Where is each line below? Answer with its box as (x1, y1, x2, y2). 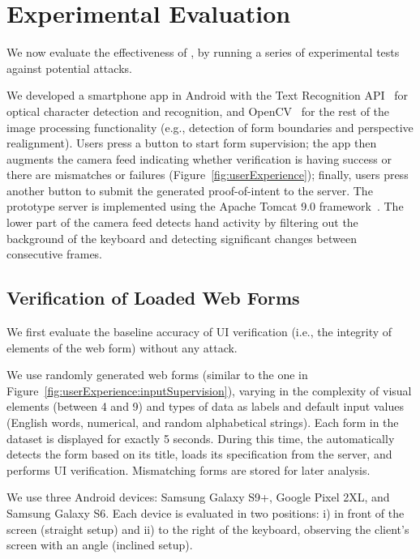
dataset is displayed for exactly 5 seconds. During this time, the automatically (6, 429, 395, 446)
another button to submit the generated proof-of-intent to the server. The (6, 181, 373, 198)
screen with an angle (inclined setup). (6, 536, 193, 553)
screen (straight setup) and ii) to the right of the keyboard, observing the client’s (6, 520, 409, 537)
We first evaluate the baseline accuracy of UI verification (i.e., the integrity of (6, 323, 392, 340)
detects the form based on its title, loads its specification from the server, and (6, 446, 392, 463)
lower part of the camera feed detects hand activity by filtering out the (6, 214, 358, 231)
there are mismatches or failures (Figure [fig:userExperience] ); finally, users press (6, 166, 409, 183)
